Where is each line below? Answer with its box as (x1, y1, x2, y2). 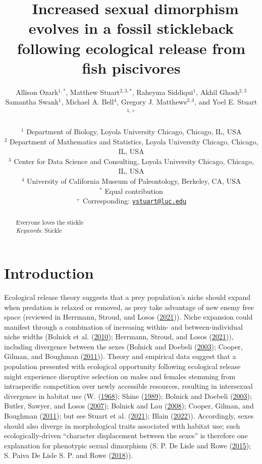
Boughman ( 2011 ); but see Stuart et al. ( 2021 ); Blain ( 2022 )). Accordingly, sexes (4, 410, 254, 421)
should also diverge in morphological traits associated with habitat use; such (4, 420, 240, 431)
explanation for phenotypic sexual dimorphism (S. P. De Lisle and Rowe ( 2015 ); (4, 440, 251, 450)
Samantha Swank (5, 96, 59, 107)
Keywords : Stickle (16, 226, 62, 235)
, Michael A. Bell (61, 96, 114, 107)
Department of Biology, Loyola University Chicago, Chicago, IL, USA (26, 126, 242, 137)
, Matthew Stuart (66, 86, 120, 97)
